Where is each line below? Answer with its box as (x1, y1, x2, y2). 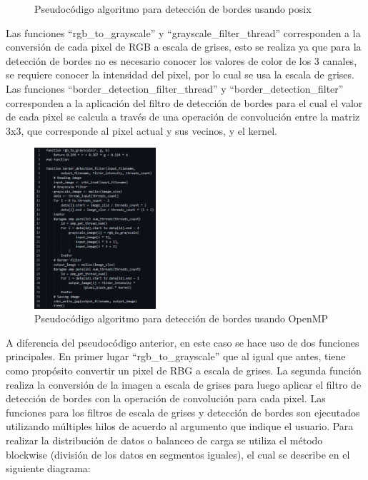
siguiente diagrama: (6, 461, 91, 476)
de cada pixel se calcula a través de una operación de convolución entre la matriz (6, 109, 360, 124)
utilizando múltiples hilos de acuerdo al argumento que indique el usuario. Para (6, 419, 354, 434)
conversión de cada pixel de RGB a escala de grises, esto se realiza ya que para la (6, 39, 362, 54)
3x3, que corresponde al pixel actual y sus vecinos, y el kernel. (6, 123, 277, 138)
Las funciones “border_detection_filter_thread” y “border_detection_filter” (6, 81, 344, 96)
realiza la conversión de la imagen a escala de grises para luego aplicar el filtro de (6, 377, 362, 392)
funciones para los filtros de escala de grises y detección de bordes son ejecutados (6, 404, 360, 419)
